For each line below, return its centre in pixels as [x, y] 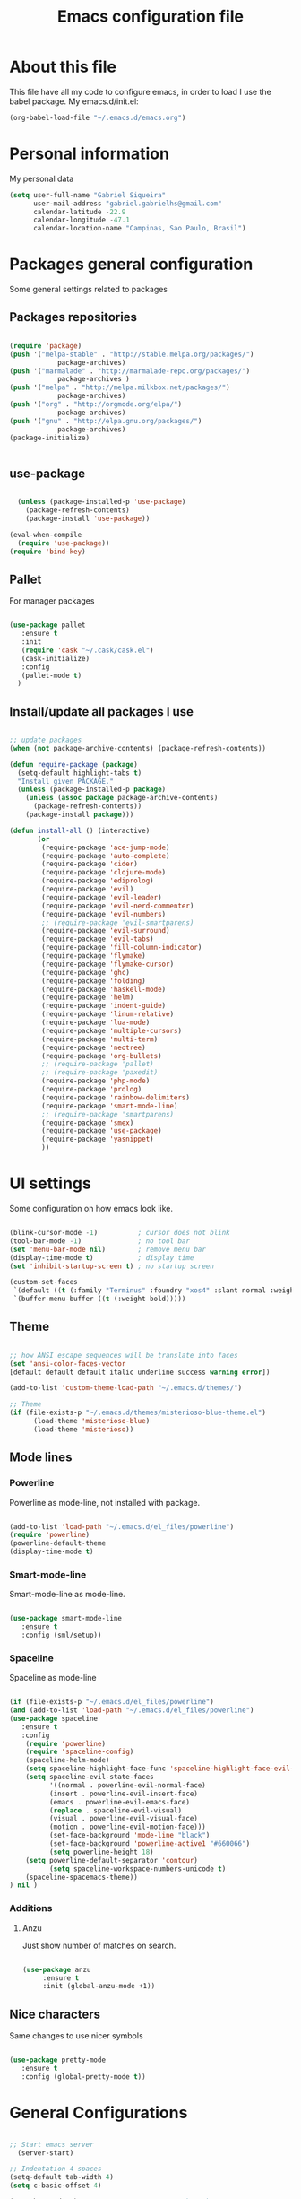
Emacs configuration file [150, 17]
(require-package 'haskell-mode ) [104, 989]
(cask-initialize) [56, 658]
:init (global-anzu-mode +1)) [99, 1986]
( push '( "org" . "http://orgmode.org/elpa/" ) [95, 404]
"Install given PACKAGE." [66, 781]
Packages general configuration [131, 264]
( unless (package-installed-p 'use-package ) [102, 502]
